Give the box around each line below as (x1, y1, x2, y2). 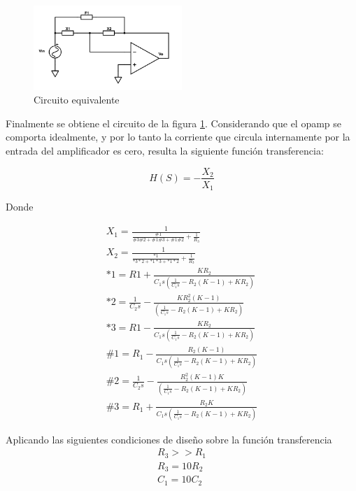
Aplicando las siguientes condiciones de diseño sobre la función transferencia (6, 432, 332, 446)
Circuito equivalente (34, 92, 120, 107)
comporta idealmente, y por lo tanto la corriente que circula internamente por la (6, 129, 350, 144)
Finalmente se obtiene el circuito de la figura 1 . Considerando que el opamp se (6, 115, 342, 130)
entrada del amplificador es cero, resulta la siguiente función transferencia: (6, 143, 324, 157)
